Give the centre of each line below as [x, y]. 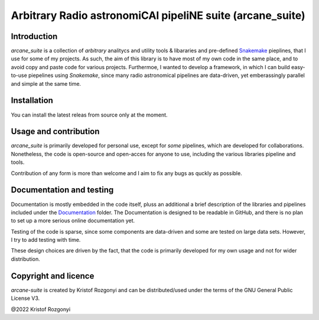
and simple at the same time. [46, 83]
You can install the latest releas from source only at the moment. [89, 115]
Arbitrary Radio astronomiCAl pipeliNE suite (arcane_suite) [158, 15]
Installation [32, 101]
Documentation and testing [62, 190]
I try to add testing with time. [46, 240]
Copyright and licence [53, 276]
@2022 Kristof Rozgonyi [41, 309]
